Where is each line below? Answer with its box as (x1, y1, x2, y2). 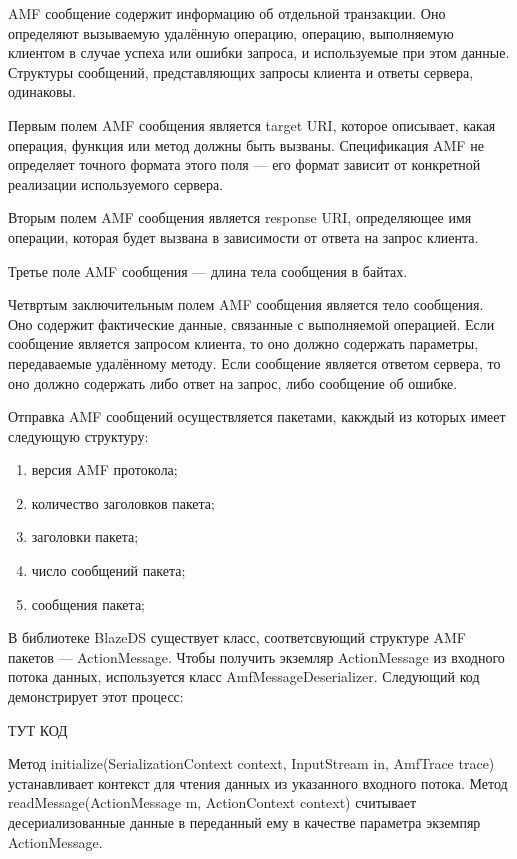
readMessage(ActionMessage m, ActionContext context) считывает (8, 792, 417, 813)
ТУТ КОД (8, 719, 68, 740)
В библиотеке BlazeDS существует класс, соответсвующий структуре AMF (8, 627, 466, 648)
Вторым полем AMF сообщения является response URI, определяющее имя (8, 207, 472, 228)
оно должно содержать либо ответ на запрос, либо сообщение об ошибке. (8, 372, 458, 393)
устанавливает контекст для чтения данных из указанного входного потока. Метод (8, 772, 508, 793)
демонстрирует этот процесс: (8, 686, 184, 707)
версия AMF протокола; (31, 459, 178, 480)
